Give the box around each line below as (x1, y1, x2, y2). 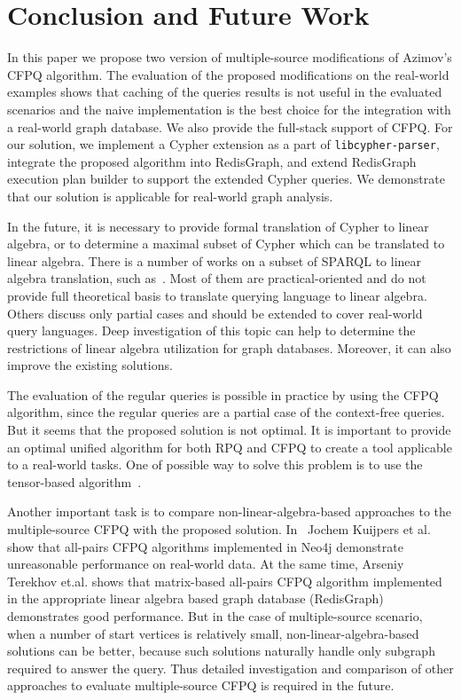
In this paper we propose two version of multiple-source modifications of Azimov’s (7, 48, 452, 67)
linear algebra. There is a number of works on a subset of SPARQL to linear (7, 251, 422, 270)
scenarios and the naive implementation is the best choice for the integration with (7, 99, 451, 118)
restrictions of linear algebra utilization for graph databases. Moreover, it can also (7, 338, 451, 357)
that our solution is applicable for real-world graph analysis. (7, 186, 333, 205)
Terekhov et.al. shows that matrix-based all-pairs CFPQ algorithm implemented (7, 571, 442, 590)
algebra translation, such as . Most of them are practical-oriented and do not (7, 269, 426, 287)
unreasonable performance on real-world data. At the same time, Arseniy (7, 554, 404, 573)
